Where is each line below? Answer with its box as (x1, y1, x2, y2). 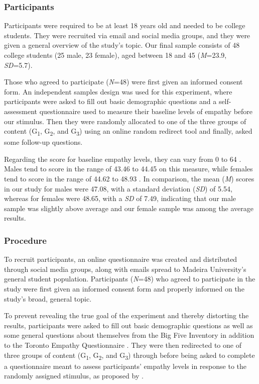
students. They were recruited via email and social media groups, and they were (4, 30, 250, 40)
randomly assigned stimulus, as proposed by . (4, 370, 144, 381)
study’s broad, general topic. (4, 293, 92, 304)
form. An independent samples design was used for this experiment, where (4, 86, 232, 97)
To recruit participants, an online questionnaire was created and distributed (4, 254, 237, 264)
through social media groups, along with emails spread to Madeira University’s (4, 263, 246, 274)
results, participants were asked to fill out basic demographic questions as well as (4, 320, 253, 330)
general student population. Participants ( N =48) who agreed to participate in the (4, 273, 255, 284)
